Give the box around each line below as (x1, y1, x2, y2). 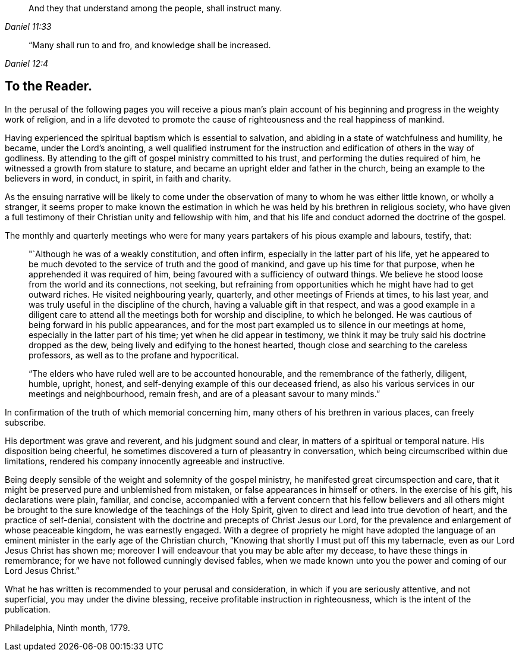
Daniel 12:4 (5, 58, 49, 68)
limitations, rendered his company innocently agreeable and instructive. (5, 455, 285, 466)
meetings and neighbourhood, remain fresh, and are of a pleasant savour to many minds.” (29, 388, 380, 399)
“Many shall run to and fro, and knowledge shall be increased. (29, 40, 271, 50)
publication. (5, 604, 51, 614)
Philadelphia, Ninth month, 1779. (5, 622, 130, 633)
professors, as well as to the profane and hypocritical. (29, 349, 239, 360)
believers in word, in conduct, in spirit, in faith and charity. (5, 173, 231, 183)
